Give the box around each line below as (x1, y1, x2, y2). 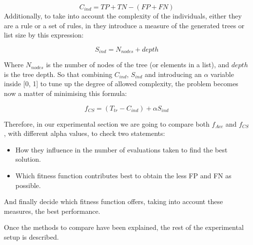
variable (211, 69, 234, 79)
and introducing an (145, 69, 202, 79)
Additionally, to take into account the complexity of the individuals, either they (4, 11, 242, 20)
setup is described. (4, 231, 59, 242)
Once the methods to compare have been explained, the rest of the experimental (4, 222, 244, 232)
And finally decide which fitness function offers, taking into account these (4, 196, 223, 207)
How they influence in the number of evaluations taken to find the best (15, 144, 228, 154)
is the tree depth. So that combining (4, 69, 113, 79)
